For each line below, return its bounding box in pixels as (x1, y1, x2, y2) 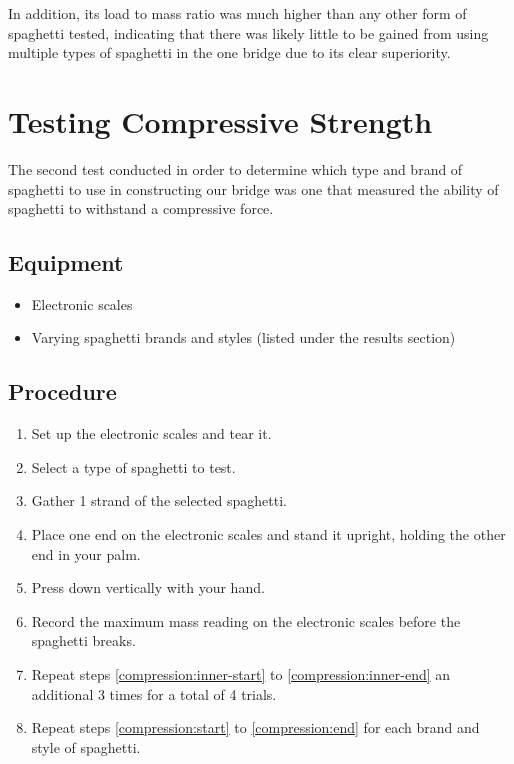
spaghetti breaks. (31, 630, 136, 651)
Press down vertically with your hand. (31, 577, 265, 598)
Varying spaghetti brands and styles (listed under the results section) (31, 327, 456, 348)
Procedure (8, 376, 117, 407)
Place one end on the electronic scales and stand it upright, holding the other (31, 524, 506, 545)
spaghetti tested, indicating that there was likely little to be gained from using (8, 22, 489, 43)
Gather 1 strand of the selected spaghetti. (31, 490, 287, 511)
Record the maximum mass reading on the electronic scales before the (31, 610, 461, 631)
